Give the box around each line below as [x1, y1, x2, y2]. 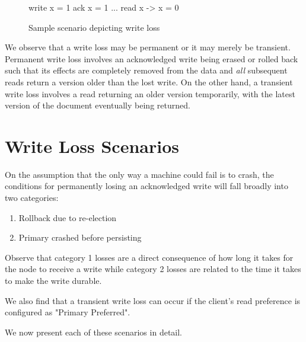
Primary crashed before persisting [18, 231, 142, 244]
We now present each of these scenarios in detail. [5, 325, 183, 338]
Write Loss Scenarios [5, 133, 179, 158]
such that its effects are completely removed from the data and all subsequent [5, 64, 288, 76]
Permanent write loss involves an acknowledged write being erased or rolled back [5, 52, 298, 65]
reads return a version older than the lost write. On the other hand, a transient [5, 75, 293, 88]
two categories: [5, 191, 59, 204]
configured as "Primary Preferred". [5, 306, 130, 318]
